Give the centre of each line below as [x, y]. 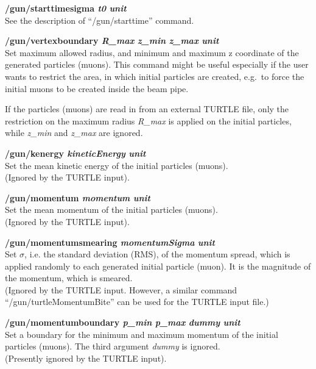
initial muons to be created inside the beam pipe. [97, 88]
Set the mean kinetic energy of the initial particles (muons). [117, 165]
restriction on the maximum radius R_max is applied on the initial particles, [148, 120]
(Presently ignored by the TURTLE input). [86, 358]
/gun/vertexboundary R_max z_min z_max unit [112, 41]
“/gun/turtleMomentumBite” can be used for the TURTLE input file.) [137, 302]
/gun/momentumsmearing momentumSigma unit [110, 242]
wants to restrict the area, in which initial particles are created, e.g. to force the [155, 76]
